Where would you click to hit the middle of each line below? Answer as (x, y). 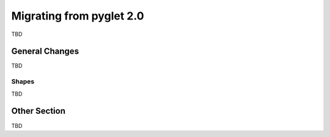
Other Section (38, 111)
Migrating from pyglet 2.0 (78, 16)
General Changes (45, 51)
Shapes (23, 82)
